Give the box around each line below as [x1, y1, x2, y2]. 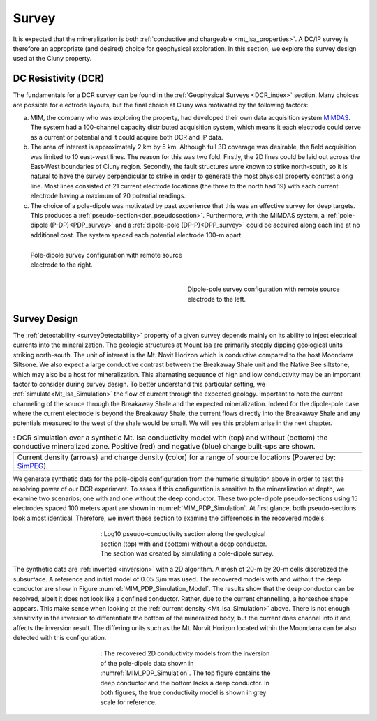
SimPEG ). [17, 461, 49, 471]
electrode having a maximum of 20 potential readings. [30, 192, 186, 200]
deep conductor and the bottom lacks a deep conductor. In [100, 678, 270, 687]
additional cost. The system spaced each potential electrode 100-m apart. [30, 230, 244, 239]
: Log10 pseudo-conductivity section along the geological [100, 530, 266, 538]
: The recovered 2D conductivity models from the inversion [100, 649, 270, 657]
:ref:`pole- [325, 211, 355, 219]
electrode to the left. [187, 295, 246, 303]
